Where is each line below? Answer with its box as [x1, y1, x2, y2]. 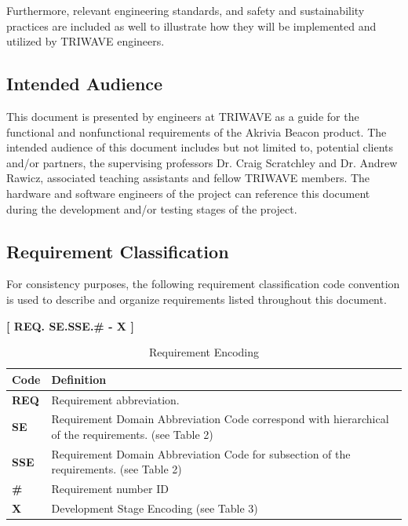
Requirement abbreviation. [51, 391, 180, 407]
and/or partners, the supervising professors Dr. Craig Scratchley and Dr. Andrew [6, 154, 398, 170]
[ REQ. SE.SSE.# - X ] [6, 317, 134, 334]
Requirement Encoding [148, 344, 260, 360]
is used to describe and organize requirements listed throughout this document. [6, 290, 387, 307]
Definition [51, 371, 107, 387]
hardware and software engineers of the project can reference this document [6, 184, 370, 201]
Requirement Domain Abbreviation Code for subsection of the [51, 445, 351, 462]
